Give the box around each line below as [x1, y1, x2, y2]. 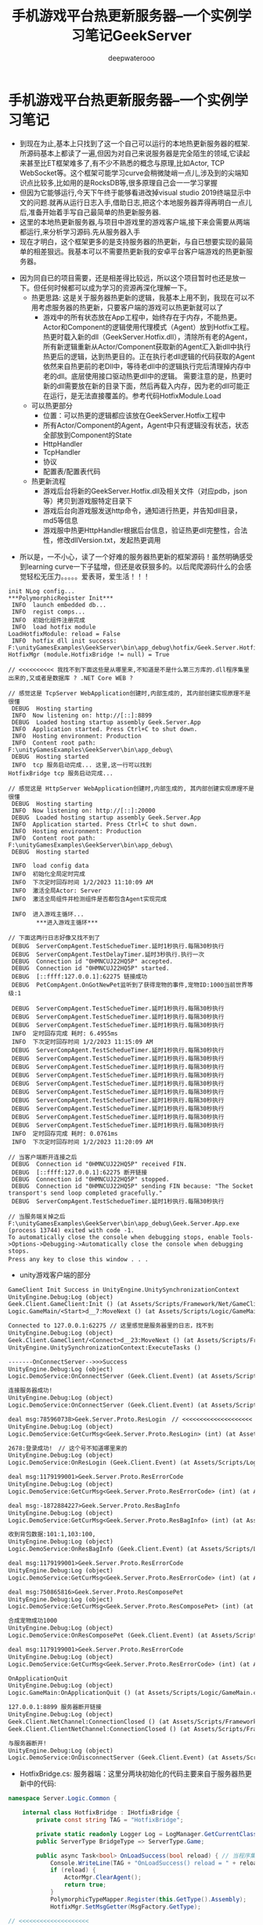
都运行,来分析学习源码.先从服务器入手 [19, 227, 141, 236]
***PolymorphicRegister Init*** [8, 594, 113, 602]
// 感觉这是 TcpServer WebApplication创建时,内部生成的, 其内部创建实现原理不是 [8, 689, 251, 697]
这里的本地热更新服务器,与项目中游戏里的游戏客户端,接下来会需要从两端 [19, 217, 250, 226]
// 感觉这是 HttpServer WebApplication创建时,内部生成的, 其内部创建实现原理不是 [8, 785, 254, 792]
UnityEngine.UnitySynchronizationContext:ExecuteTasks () [8, 1344, 201, 1352]
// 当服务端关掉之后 [8, 1213, 66, 1221]
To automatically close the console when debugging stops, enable [8, 1233, 229, 1241]
